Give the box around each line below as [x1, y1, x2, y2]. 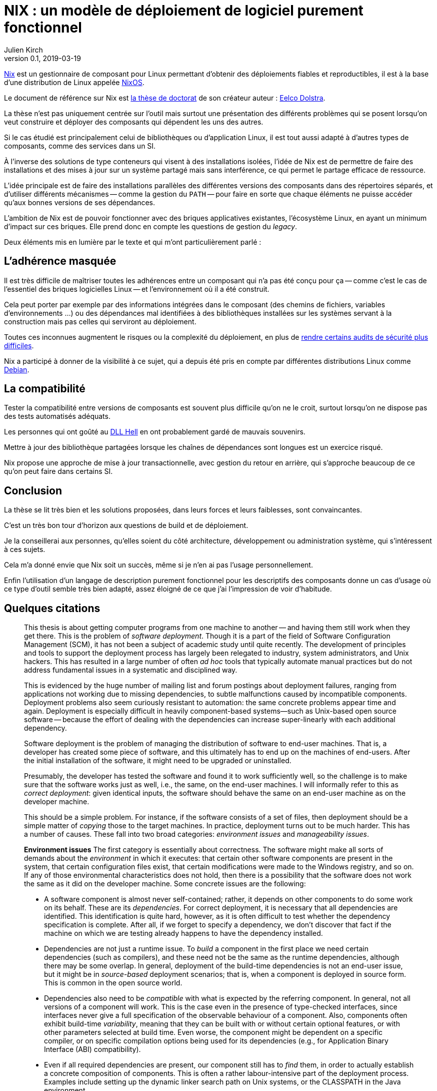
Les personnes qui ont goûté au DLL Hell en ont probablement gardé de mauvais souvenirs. [4, 427, 305, 436]
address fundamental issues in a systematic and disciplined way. [24, 666, 237, 675]
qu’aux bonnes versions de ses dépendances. [4, 198, 155, 207]
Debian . [4, 365, 29, 374]
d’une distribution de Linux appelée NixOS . [4, 78, 144, 87]
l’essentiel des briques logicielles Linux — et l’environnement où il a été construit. [4, 284, 269, 293]
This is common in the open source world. [44, 978, 182, 987]
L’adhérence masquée [4, 255, 116, 268]
